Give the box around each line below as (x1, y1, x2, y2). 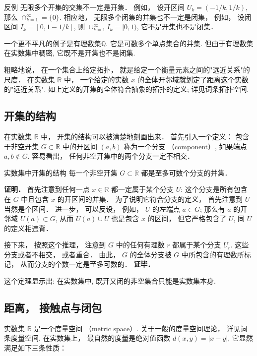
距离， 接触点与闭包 (4, 300, 102, 315)
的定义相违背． (4, 223, 53, 233)
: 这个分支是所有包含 (181, 184, 248, 194)
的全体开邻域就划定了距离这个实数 (137, 74, 249, 84)
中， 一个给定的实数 (64, 74, 129, 84)
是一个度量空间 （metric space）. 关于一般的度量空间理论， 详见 (34, 323, 241, 333)
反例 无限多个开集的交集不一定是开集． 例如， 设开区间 (4, 2, 185, 12)
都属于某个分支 (172, 239, 221, 250)
